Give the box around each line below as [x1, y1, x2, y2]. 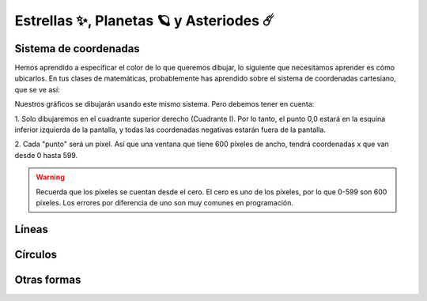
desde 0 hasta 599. [14, 150, 78, 160]
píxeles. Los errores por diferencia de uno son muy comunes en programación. [36, 198, 294, 207]
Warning [36, 172, 65, 182]
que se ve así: [14, 85, 60, 94]
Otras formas [14, 273, 81, 286]
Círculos [14, 247, 58, 261]
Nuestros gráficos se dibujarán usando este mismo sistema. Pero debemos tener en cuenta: [14, 100, 315, 109]
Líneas [14, 222, 49, 236]
